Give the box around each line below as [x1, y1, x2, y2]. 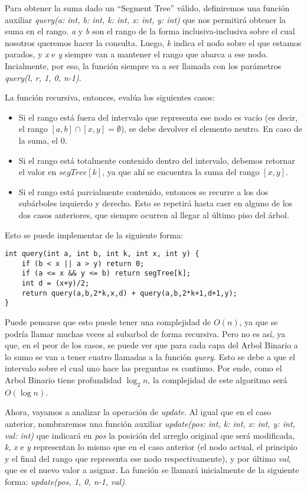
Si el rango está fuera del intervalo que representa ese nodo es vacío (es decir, [18, 111, 298, 123]
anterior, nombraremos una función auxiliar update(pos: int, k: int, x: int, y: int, [5, 417, 295, 429]
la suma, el [18, 134, 58, 146]
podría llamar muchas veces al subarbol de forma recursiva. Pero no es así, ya [5, 327, 286, 339]
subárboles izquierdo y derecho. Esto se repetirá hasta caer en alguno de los [18, 197, 293, 209]
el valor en [18, 166, 57, 178]
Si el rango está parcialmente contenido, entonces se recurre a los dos [18, 185, 269, 198]
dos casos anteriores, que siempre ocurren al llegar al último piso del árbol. [18, 208, 289, 221]
